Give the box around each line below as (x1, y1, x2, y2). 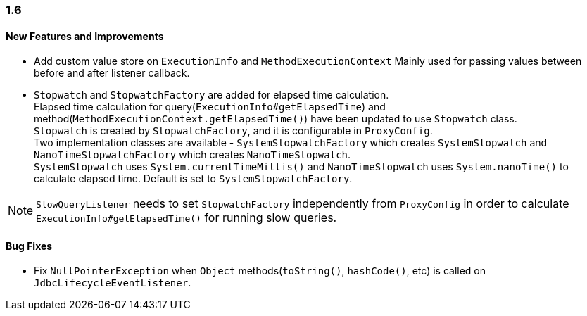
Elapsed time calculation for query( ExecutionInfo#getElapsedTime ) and (34, 101, 386, 113)
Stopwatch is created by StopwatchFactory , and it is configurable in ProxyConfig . (34, 125, 433, 137)
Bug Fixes (6, 239, 53, 252)
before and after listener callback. (34, 67, 190, 80)
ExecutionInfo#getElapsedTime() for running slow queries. (36, 210, 337, 225)
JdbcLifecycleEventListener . (34, 277, 191, 289)
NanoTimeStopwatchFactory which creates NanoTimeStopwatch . (34, 148, 351, 161)
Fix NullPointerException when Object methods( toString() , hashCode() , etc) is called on (34, 265, 486, 277)
